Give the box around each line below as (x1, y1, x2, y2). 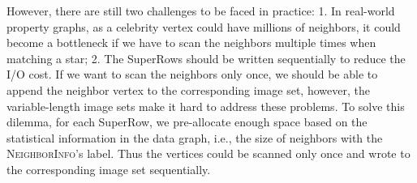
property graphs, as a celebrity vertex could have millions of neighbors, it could (6, 18, 401, 35)
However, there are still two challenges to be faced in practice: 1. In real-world (6, 2, 395, 19)
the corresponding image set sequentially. (6, 160, 211, 177)
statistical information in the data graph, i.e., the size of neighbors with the (6, 129, 383, 146)
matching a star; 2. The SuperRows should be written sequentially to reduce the (6, 49, 406, 66)
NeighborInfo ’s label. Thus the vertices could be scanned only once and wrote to (6, 145, 411, 162)
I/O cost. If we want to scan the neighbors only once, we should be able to (6, 66, 378, 83)
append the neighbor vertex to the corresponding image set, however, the (6, 81, 370, 98)
